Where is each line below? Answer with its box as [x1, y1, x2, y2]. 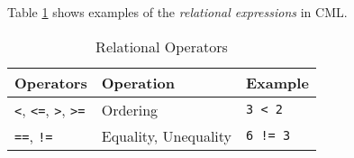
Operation [101, 71, 175, 93]
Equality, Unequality [101, 125, 232, 146]
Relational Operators [95, 35, 228, 57]
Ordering [101, 98, 159, 120]
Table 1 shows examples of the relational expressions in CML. [7, 3, 348, 21]
